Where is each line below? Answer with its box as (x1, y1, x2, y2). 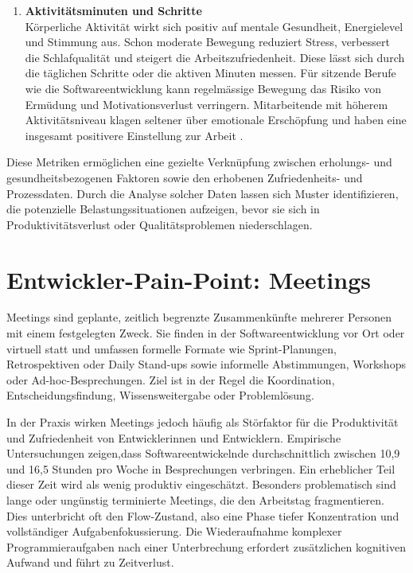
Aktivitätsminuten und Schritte (25, 2, 202, 18)
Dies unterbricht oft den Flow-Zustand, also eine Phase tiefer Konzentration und (6, 507, 399, 524)
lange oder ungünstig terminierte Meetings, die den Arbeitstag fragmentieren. (6, 491, 384, 508)
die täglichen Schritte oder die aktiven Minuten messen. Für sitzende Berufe (25, 64, 396, 81)
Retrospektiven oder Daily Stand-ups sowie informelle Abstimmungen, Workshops (6, 356, 406, 372)
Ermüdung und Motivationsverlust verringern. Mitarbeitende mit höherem (25, 95, 388, 112)
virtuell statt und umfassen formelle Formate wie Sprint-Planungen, (6, 340, 337, 357)
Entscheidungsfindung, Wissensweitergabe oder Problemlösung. (6, 387, 314, 403)
